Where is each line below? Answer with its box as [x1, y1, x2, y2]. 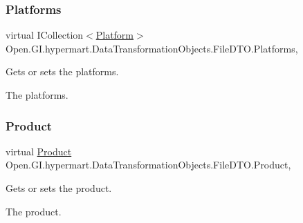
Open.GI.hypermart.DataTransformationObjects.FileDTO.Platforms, [6, 41, 298, 55]
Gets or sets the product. [6, 181, 112, 195]
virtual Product [6, 144, 72, 158]
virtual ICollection [6, 28, 84, 42]
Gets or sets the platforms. [6, 64, 119, 79]
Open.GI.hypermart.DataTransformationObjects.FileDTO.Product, [6, 157, 291, 172]
